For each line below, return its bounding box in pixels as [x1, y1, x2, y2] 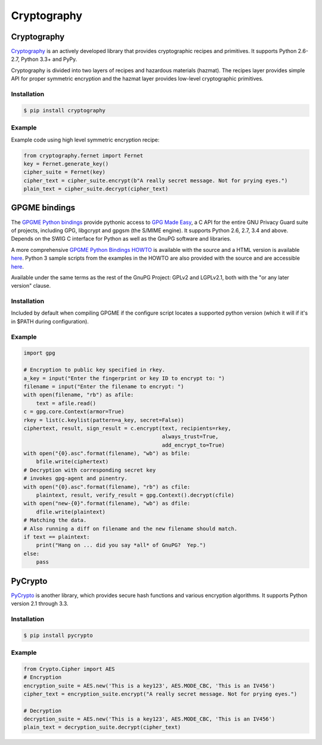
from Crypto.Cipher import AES [23, 666, 116, 672]
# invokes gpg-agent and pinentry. [23, 475, 128, 482]
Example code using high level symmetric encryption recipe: [11, 136, 160, 143]
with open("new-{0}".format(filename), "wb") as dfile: [23, 500, 191, 507]
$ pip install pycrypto [23, 632, 94, 639]
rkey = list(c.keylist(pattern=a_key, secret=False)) [23, 417, 184, 423]
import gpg [23, 350, 55, 356]
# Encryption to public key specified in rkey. [23, 367, 165, 373]
